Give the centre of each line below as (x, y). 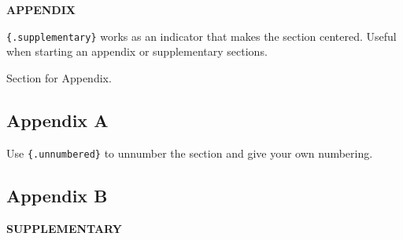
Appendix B (57, 195)
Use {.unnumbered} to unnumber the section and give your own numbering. (190, 153)
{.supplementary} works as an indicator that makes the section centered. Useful (201, 36)
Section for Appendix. (59, 77)
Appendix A (57, 120)
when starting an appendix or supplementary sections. (137, 51)
